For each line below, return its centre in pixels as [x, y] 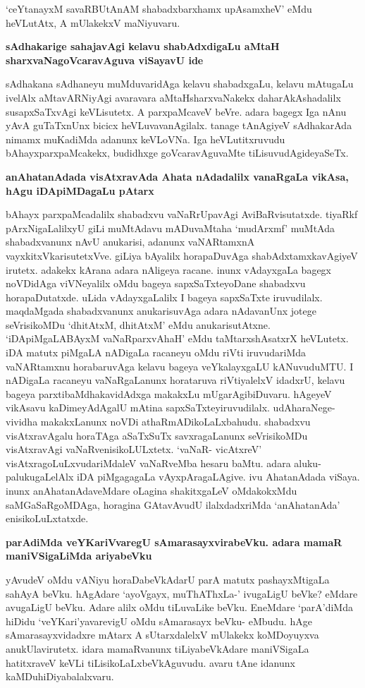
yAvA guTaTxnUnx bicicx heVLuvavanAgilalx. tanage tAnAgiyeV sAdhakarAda [179, 125]
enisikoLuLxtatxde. [47, 518]
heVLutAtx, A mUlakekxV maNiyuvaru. [93, 22]
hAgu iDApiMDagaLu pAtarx [80, 190]
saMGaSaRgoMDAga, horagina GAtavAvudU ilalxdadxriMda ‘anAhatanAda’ [173, 504]
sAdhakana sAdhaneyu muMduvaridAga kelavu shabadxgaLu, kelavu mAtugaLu [180, 84]
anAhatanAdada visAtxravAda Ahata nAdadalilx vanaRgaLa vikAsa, [177, 176]
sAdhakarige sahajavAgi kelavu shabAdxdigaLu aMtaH [143, 46]
